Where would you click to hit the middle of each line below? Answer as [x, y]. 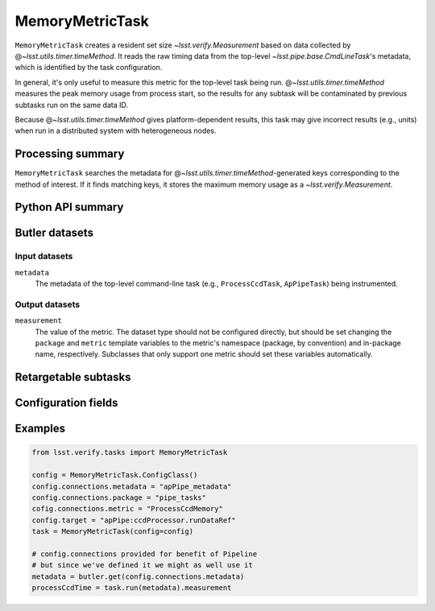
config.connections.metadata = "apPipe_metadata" [132, 486]
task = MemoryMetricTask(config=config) [112, 532]
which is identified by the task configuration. [89, 68]
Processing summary [70, 154]
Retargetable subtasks [73, 377]
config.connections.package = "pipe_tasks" [119, 498]
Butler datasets [54, 233]
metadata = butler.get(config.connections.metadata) [138, 576]
